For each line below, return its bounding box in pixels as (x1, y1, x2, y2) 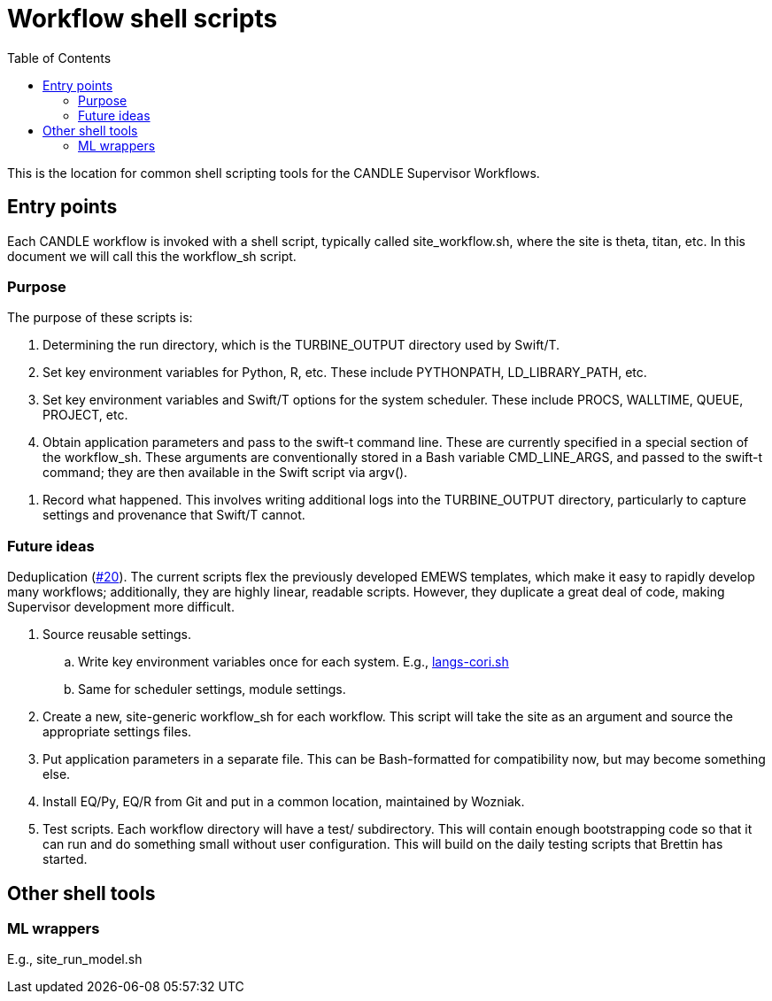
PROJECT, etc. (42, 407, 128, 423)
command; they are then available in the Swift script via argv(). (42, 465, 408, 481)
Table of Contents (7, 50, 112, 65)
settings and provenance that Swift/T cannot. (42, 507, 305, 523)
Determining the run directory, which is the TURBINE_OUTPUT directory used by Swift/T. (42, 337, 560, 353)
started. (42, 851, 88, 867)
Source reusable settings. (42, 627, 191, 643)
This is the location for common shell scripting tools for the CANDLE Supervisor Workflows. (7, 165, 540, 181)
